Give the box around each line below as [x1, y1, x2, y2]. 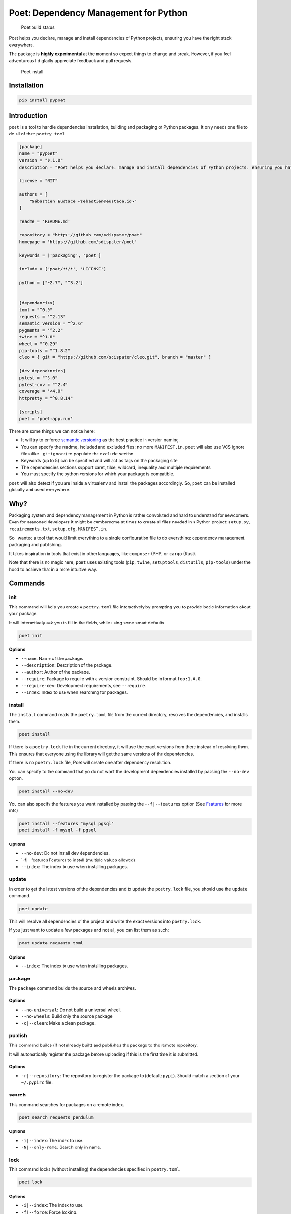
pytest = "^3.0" [19, 375, 58, 381]
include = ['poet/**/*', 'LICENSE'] [19, 266, 107, 272]
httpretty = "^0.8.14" [19, 395, 73, 401]
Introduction [9, 111, 48, 119]
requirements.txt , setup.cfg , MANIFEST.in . [9, 526, 108, 532]
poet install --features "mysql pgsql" [19, 821, 114, 826]
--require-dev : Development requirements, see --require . [21, 683, 146, 689]
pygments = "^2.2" [19, 327, 63, 333]
